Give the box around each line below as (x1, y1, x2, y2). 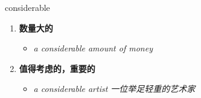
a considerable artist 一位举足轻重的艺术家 (33, 82, 196, 95)
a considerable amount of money (33, 42, 153, 54)
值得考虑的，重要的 (19, 62, 95, 74)
